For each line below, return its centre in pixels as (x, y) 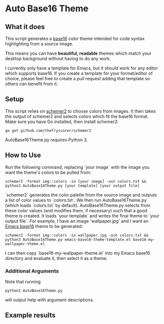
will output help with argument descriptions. (50, 300)
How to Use (23, 155)
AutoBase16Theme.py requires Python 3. (47, 140)
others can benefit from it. (32, 84)
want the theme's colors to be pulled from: (48, 172)
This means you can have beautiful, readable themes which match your (78, 53)
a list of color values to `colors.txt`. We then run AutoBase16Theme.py (76, 200)
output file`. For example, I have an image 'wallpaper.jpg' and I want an (77, 221)
